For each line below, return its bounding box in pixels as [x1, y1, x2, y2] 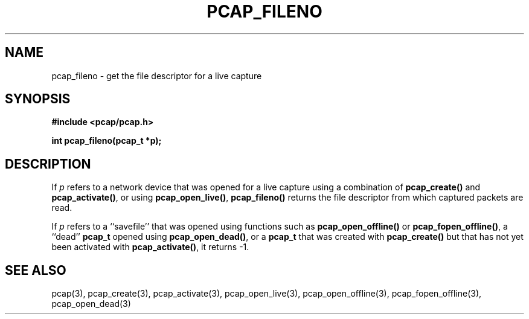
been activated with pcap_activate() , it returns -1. [51, 242, 249, 253]
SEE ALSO [5, 262, 66, 278]
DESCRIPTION [5, 156, 91, 172]
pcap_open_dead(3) [51, 298, 131, 309]
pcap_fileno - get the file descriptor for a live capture [51, 70, 262, 81]
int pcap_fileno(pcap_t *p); [51, 135, 162, 146]
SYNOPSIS [5, 91, 71, 107]
